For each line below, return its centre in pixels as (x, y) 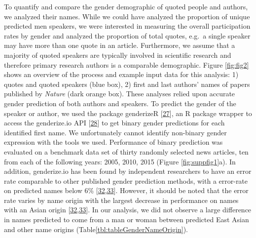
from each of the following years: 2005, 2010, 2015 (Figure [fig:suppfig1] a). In (120, 161)
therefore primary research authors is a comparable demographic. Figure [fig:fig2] (127, 64)
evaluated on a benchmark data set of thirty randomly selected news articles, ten (126, 151)
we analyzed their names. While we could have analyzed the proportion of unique (127, 16)
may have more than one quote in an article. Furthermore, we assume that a (120, 45)
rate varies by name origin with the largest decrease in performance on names (121, 200)
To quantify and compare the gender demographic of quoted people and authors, (126, 6)
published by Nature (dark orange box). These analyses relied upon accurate (120, 94)
